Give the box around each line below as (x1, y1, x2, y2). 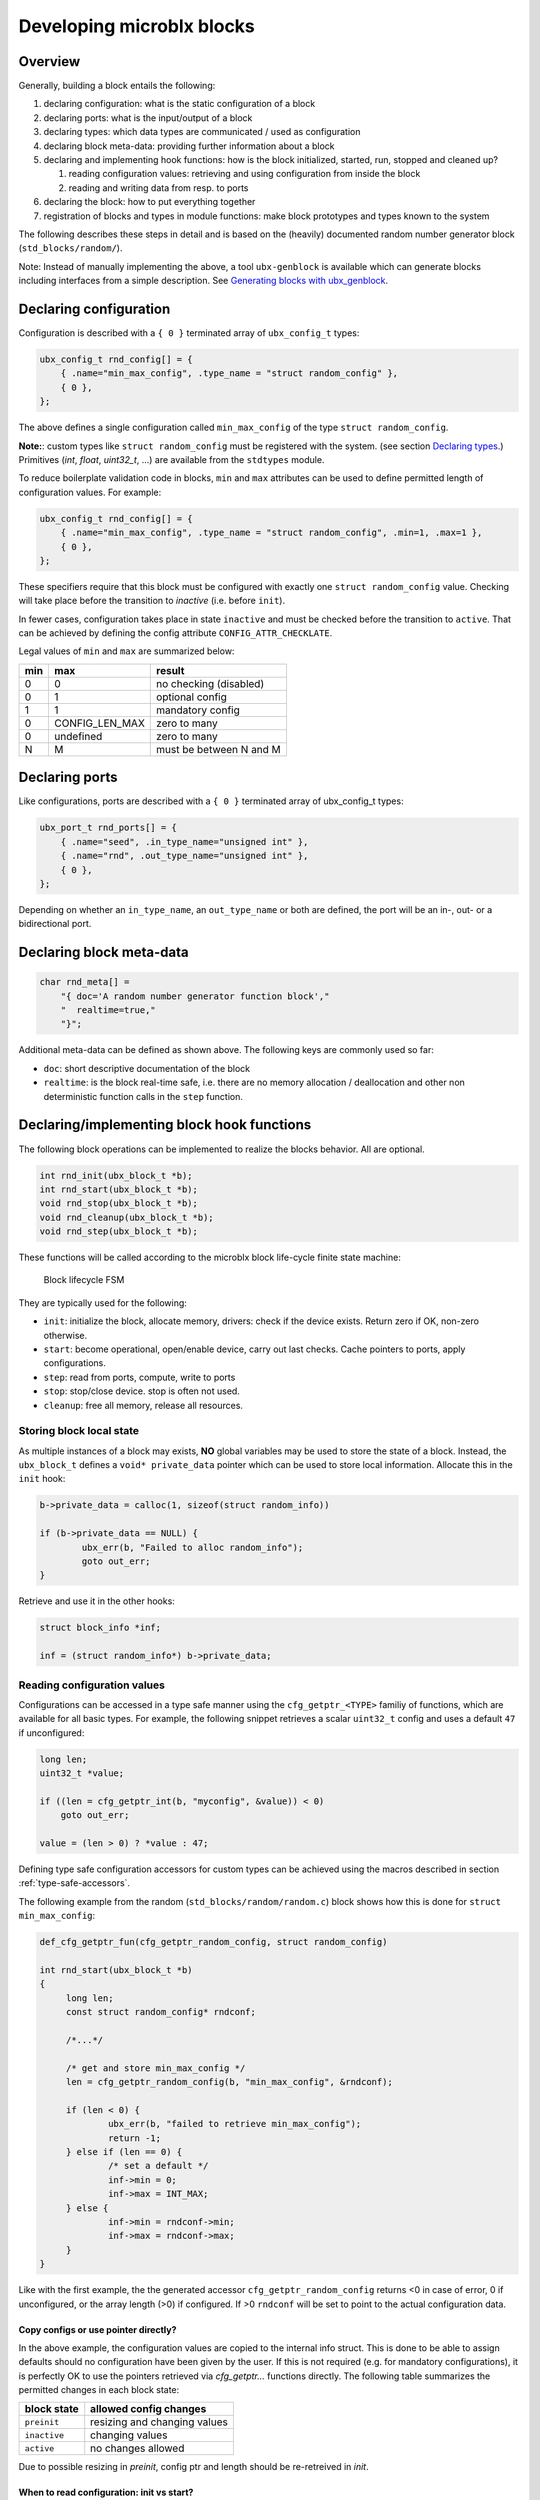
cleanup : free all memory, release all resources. (43, 1399, 244, 1411)
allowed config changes (90, 2402, 207, 2416)
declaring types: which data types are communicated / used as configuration (43, 126, 361, 138)
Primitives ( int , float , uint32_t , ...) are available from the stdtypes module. (18, 453, 325, 465)
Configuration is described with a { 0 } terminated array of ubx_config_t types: (18, 327, 360, 339)
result (156, 663, 185, 677)
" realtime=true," (60, 1005, 157, 1016)
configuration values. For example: (18, 486, 162, 498)
